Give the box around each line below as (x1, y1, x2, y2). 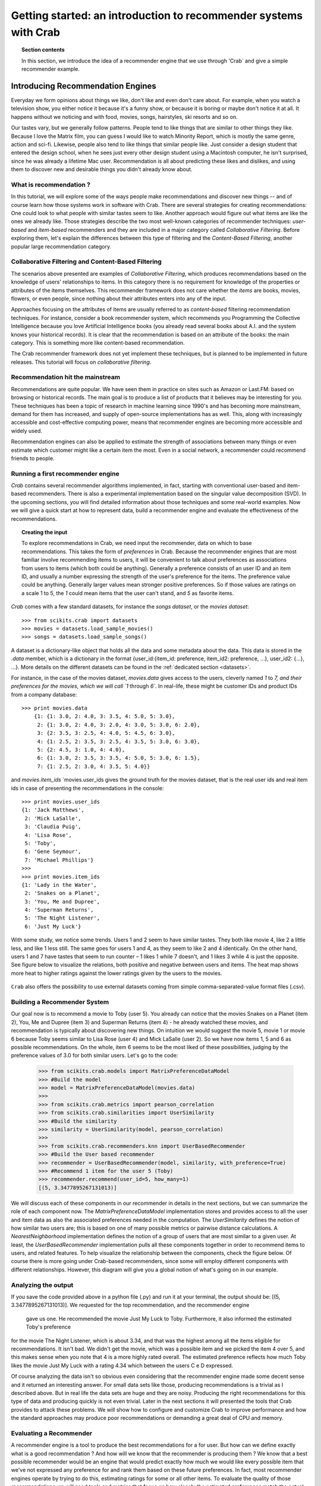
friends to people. (11, 455, 55, 462)
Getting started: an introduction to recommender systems (11, 9, 303, 22)
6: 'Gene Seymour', (24, 848, 81, 855)
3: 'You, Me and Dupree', (24, 898, 100, 905)
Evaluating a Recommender (11, 1429, 92, 1437)
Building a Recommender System (11, 997, 109, 1006)
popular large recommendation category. (11, 243, 112, 250)
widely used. (11, 427, 43, 434)
